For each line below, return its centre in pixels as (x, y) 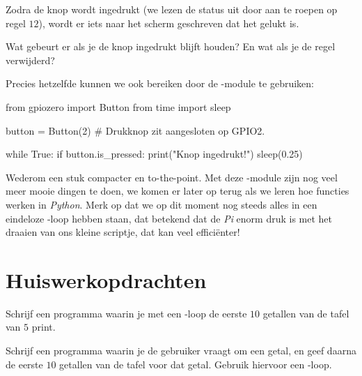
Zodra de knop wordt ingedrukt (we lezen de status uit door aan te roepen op (172, 9)
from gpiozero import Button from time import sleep (118, 106)
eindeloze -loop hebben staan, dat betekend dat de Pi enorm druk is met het (169, 218)
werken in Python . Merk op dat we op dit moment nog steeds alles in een (162, 204)
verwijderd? (30, 60)
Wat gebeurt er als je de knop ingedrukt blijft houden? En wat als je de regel (171, 46)
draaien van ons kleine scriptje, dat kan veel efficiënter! (123, 232)
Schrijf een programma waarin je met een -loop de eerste (126, 313)
